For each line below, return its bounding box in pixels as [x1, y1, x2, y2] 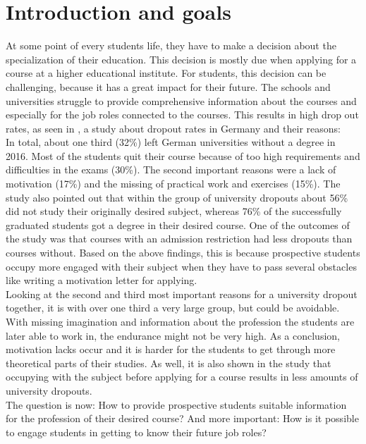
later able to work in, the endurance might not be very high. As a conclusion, [6, 328, 340, 343]
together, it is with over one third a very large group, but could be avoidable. [6, 300, 340, 315]
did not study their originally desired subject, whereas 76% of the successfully [6, 204, 342, 218]
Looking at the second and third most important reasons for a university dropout [6, 286, 358, 301]
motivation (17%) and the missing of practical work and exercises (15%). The [6, 176, 341, 191]
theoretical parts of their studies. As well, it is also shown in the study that [6, 355, 331, 370]
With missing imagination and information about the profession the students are [6, 314, 355, 328]
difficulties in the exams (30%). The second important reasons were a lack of [6, 162, 336, 177]
